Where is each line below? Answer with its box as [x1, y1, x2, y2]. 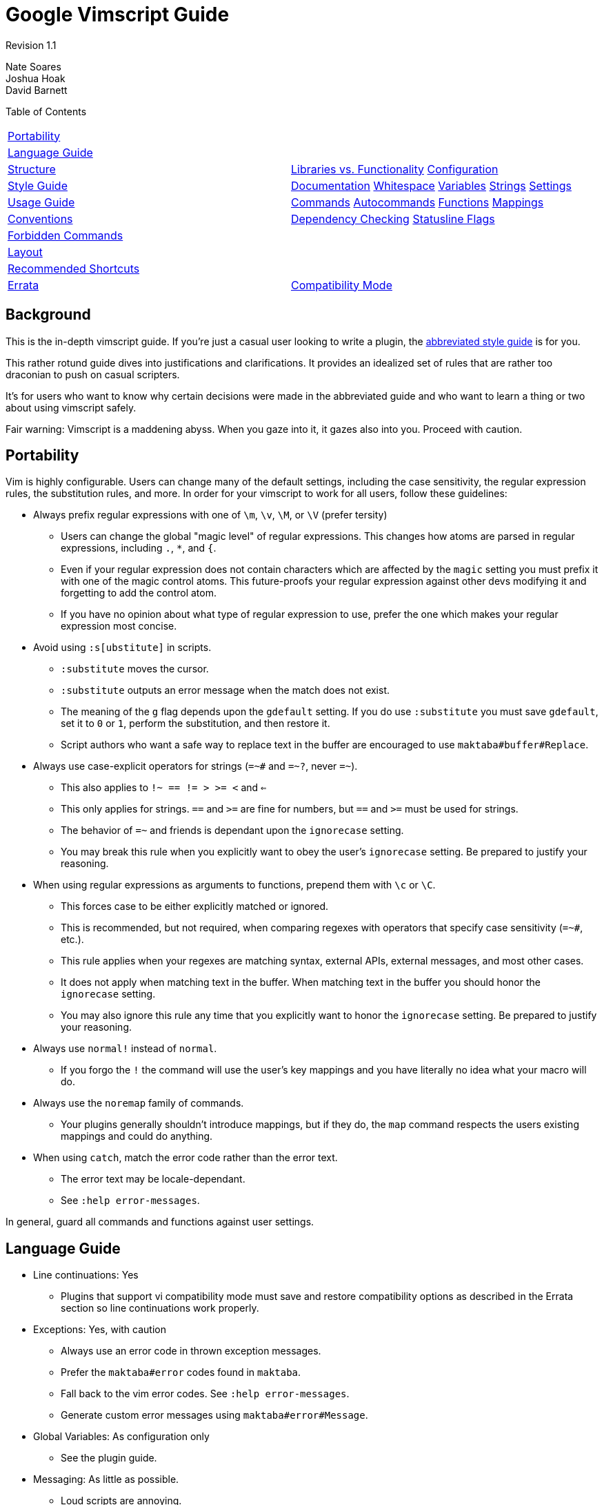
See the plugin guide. [61, 1452, 157, 1464]
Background [6, 306, 91, 324]
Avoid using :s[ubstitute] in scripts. [33, 641, 212, 654]
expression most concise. [61, 620, 177, 632]
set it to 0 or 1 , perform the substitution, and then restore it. [61, 717, 330, 730]
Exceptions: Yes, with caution [33, 1323, 166, 1336]
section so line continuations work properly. [61, 1302, 259, 1314]
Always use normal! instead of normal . [33, 1042, 217, 1055]
